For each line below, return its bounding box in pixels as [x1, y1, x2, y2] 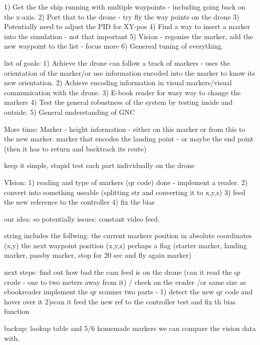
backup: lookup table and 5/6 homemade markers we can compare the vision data [4, 323, 256, 333]
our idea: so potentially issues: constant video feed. [4, 213, 160, 224]
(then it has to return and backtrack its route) [4, 143, 147, 153]
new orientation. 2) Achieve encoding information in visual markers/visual [4, 77, 232, 88]
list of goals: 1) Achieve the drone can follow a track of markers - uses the [4, 57, 230, 68]
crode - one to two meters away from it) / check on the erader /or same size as [4, 276, 246, 287]
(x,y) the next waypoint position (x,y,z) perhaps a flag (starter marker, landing [4, 240, 247, 250]
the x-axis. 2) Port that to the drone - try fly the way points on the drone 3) [4, 11, 239, 22]
